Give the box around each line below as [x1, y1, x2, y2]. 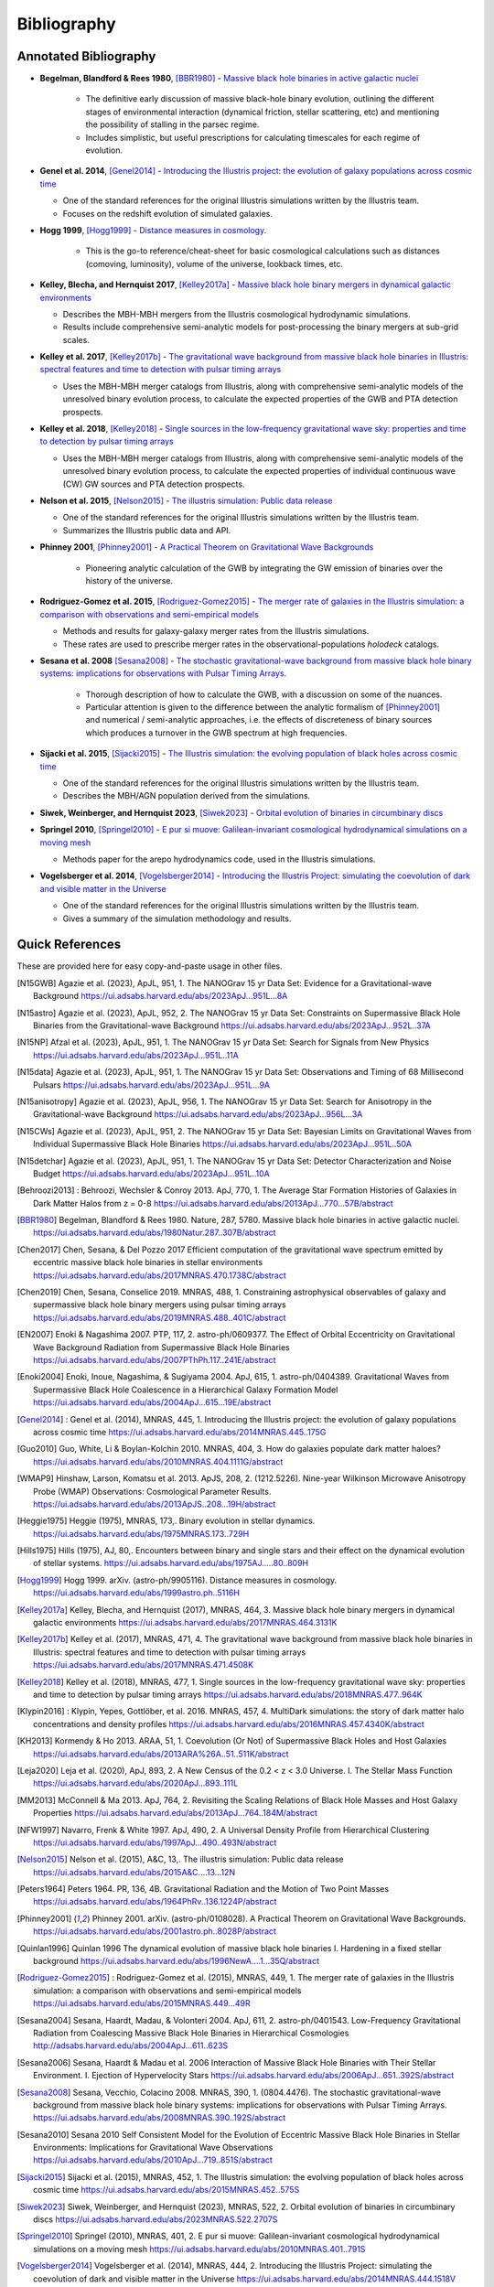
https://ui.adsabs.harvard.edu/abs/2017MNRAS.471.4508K [33, 1659, 254, 1670]
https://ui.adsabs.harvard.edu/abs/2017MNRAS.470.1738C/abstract [33, 1270, 287, 1281]
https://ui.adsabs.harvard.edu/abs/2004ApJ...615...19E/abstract [33, 1397, 272, 1408]
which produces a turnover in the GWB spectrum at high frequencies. [85, 727, 348, 738]
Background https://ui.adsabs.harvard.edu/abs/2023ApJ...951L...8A [33, 991, 288, 1002]
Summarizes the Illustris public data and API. [62, 524, 231, 535]
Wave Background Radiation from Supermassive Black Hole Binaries [33, 1341, 290, 1353]
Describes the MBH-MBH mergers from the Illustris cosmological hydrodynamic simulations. [62, 308, 411, 319]
